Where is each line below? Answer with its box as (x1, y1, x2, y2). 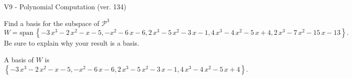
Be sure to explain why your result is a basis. (4, 38, 140, 48)
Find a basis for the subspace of (4, 18, 100, 28)
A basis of (4, 54, 34, 64)
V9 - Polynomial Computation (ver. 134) (4, 1, 126, 11)
